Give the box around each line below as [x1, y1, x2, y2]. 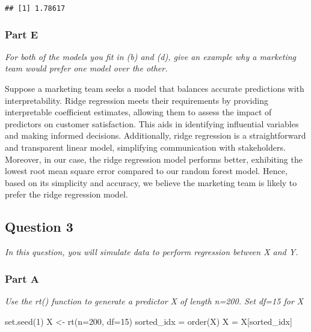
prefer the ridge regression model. [5, 188, 128, 201]
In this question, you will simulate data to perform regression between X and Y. [5, 246, 298, 258]
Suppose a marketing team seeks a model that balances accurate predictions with [5, 82, 304, 95]
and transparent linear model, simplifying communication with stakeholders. [5, 141, 286, 154]
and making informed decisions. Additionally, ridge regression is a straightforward [5, 129, 306, 142]
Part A [5, 271, 40, 286]
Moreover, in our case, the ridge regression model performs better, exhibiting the [5, 152, 303, 165]
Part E [5, 26, 38, 41]
